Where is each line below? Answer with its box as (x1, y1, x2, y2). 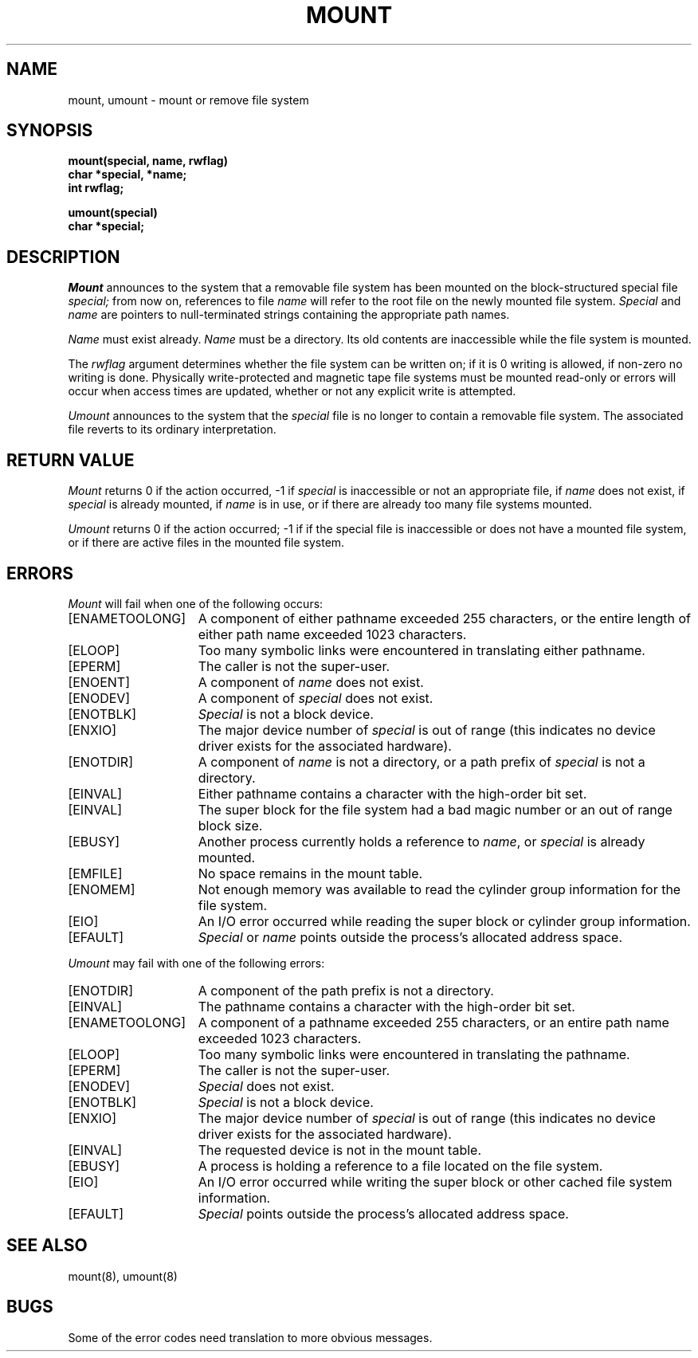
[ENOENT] (68, 673, 130, 690)
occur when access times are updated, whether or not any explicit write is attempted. (68, 384, 516, 398)
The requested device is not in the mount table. (198, 1141, 481, 1158)
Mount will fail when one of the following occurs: (68, 596, 324, 610)
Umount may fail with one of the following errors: (68, 956, 325, 970)
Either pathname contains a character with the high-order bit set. (198, 785, 587, 802)
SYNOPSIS (6, 120, 93, 141)
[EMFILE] (68, 865, 123, 881)
